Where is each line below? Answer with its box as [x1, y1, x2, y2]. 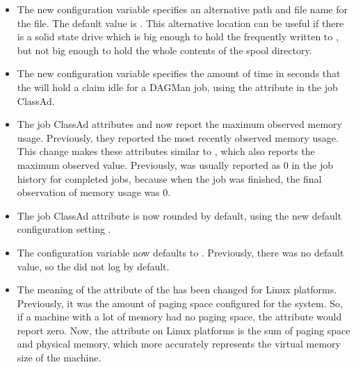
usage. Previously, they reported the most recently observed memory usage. [17, 130, 339, 145]
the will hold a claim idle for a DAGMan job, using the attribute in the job [17, 79, 338, 94]
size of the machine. [17, 350, 102, 365]
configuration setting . [17, 222, 111, 236]
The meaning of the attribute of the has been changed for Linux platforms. [17, 282, 337, 297]
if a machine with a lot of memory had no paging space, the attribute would [17, 309, 342, 324]
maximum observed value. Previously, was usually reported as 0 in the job [17, 157, 333, 172]
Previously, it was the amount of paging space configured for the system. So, [17, 295, 343, 310]
